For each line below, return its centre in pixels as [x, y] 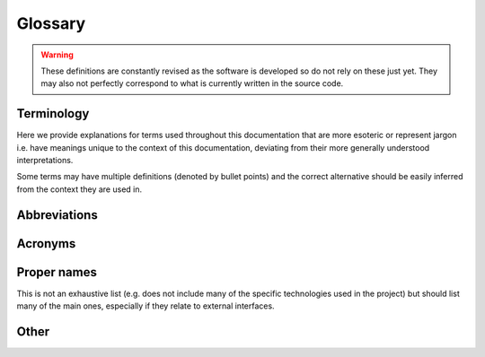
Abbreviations [57, 215]
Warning [57, 55]
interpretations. [45, 161]
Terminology [53, 113]
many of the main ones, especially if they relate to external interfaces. [145, 306]
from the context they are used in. [79, 189]
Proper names [57, 272]
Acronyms [46, 244]
